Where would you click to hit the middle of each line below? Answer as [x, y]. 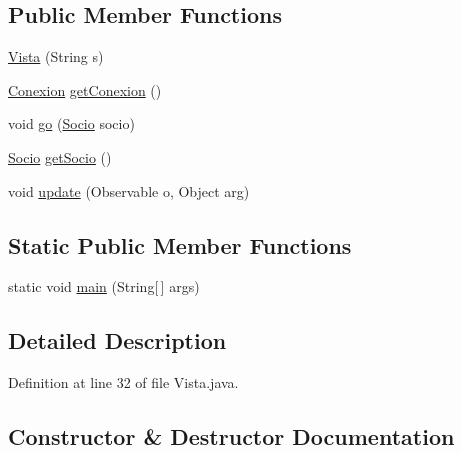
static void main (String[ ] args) [104, 286]
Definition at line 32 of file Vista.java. [123, 382]
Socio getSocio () [60, 156]
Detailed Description [117, 340]
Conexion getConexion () [85, 89]
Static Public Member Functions [180, 244]
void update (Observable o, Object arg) [129, 190]
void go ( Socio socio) [71, 123]
